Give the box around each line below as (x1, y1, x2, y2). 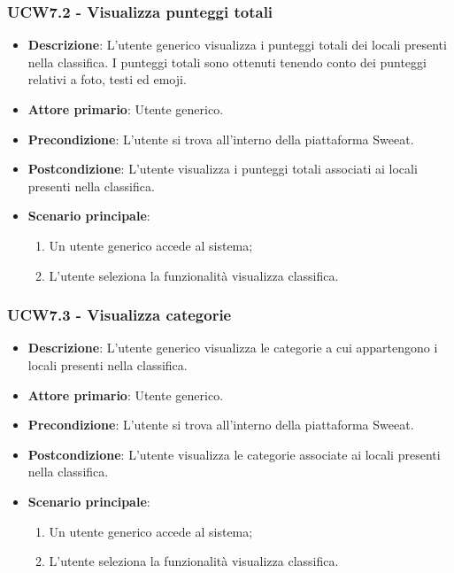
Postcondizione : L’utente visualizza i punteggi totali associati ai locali (27, 159, 418, 178)
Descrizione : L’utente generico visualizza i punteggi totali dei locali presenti (27, 35, 447, 54)
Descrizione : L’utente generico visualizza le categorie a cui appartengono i (27, 338, 438, 357)
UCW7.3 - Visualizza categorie (7, 304, 232, 326)
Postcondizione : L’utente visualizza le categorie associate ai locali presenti (27, 445, 441, 463)
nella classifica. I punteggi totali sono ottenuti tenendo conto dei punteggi (27, 52, 427, 71)
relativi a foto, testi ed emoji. (27, 70, 187, 89)
